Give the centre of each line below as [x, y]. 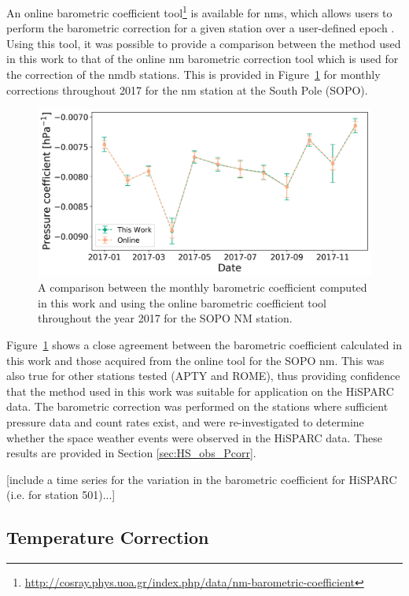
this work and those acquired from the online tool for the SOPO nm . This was [195, 360]
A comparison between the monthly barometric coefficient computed [203, 287]
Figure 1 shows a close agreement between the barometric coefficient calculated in [204, 345]
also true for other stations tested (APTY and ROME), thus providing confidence [203, 376]
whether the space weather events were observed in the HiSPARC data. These [194, 437]
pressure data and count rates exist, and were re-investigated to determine [185, 421]
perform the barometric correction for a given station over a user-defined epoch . [201, 28]
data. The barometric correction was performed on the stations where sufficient [197, 406]
